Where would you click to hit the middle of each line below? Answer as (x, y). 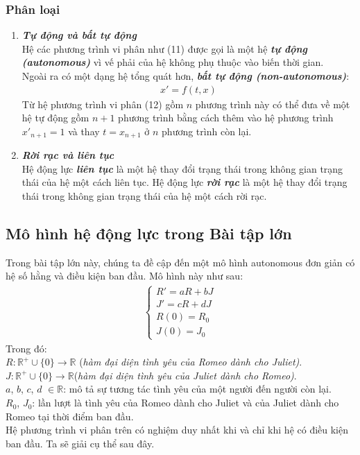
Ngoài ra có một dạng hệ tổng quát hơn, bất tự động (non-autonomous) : (186, 76)
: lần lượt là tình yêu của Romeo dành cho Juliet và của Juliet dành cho (186, 403)
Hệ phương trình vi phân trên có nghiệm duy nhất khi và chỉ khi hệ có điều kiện (177, 430)
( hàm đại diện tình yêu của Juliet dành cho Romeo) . (185, 375)
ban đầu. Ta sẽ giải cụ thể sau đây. (80, 443)
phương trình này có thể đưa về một (273, 104)
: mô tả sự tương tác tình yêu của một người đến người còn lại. (197, 389)
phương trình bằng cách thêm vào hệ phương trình (226, 118)
